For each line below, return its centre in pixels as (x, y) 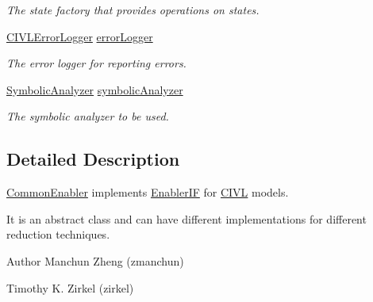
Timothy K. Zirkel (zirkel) (70, 287)
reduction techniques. (58, 234)
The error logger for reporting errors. (96, 63)
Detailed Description (93, 159)
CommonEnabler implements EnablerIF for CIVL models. (148, 192)
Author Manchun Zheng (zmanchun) (95, 260)
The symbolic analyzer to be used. (88, 116)
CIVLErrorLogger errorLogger (80, 36)
